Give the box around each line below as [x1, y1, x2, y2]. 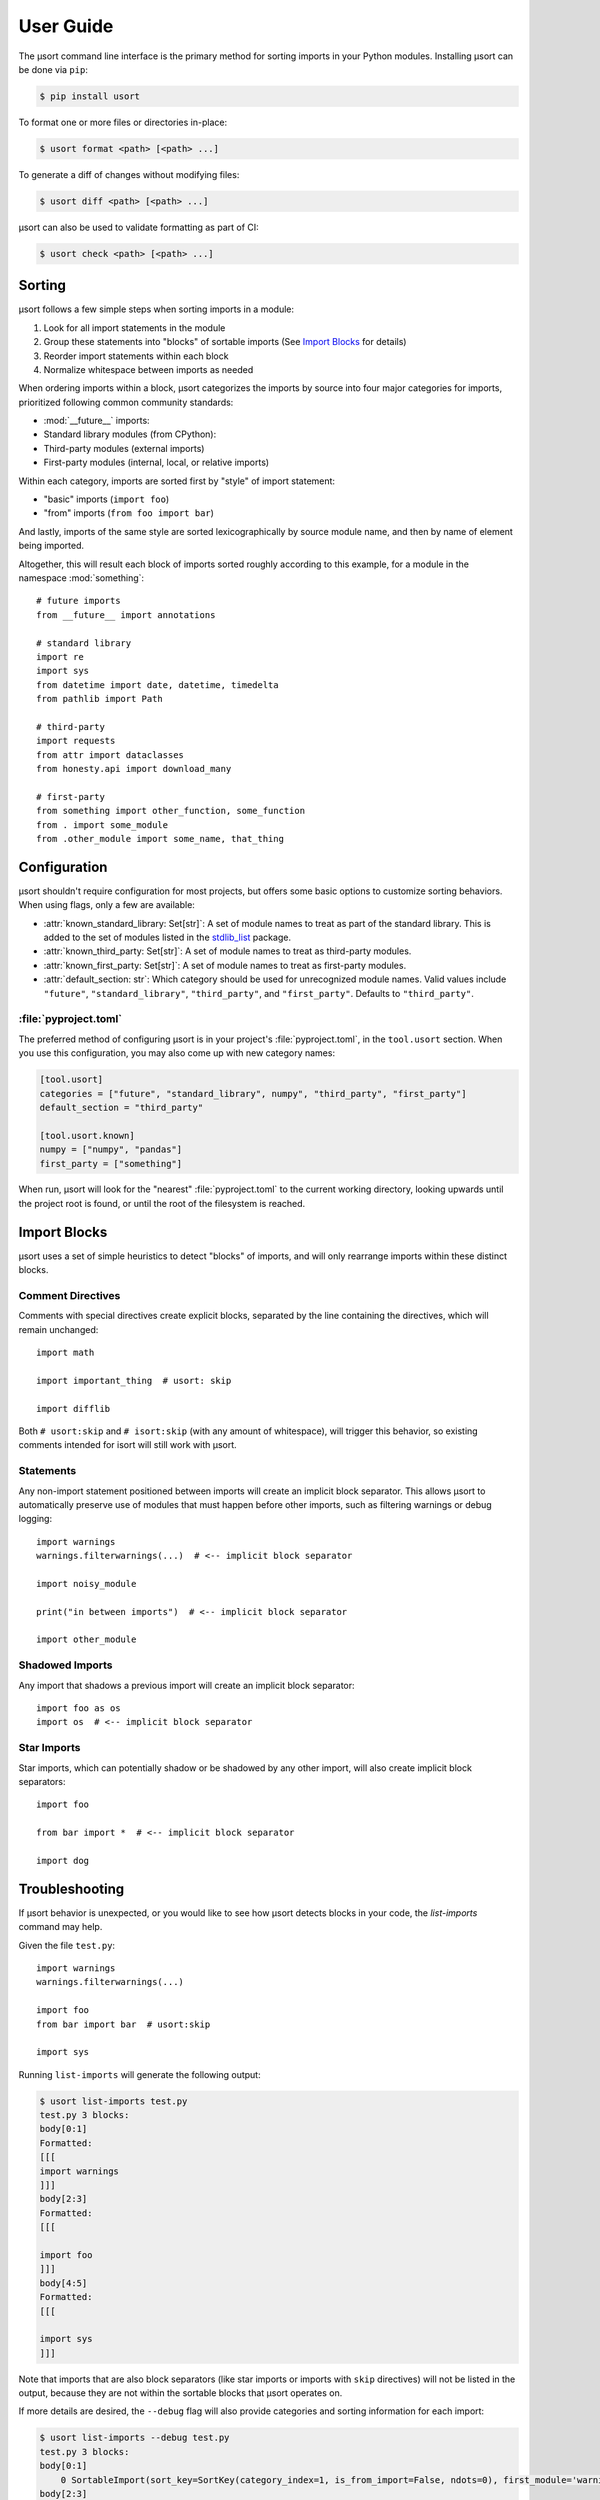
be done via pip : [18, 63, 89, 75]
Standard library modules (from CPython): [43, 428, 217, 440]
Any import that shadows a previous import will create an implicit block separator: [18, 1679, 355, 1691]
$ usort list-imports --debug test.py [39, 2432, 230, 2444]
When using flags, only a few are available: [18, 899, 195, 911]
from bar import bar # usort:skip [36, 2018, 211, 2030]
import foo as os [36, 1703, 121, 1714]
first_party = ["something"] [39, 1158, 183, 1169]
